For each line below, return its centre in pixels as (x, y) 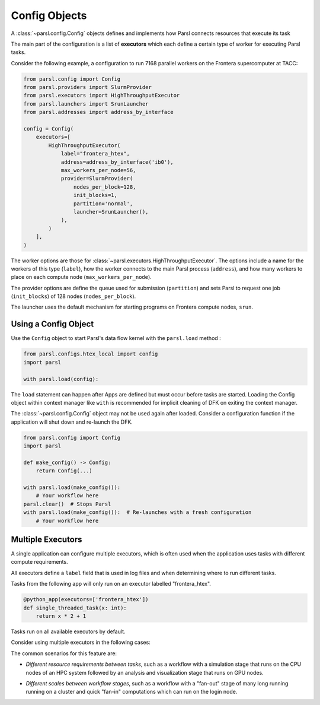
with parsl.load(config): (61, 379)
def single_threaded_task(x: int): (75, 608)
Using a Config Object (52, 324)
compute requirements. (39, 562)
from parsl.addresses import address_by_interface (99, 112)
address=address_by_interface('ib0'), (117, 162)
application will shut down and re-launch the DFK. (72, 422)
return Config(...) (64, 471)
